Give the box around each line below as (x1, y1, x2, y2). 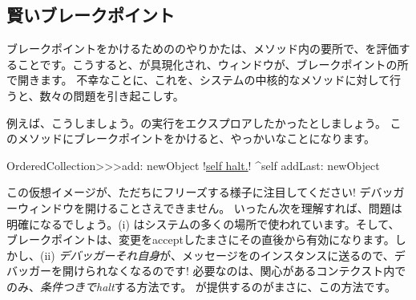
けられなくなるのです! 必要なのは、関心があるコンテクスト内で (73, 262, 406, 279)
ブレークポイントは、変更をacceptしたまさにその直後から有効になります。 (6, 231, 395, 248)
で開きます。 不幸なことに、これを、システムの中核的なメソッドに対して (6, 71, 390, 88)
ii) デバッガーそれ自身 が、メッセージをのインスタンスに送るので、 (44, 246, 394, 263)
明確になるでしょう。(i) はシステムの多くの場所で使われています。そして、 (6, 215, 400, 232)
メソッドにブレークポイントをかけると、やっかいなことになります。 (17, 130, 376, 147)
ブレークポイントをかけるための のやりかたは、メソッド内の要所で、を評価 (6, 40, 399, 57)
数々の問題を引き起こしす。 (39, 87, 184, 103)
